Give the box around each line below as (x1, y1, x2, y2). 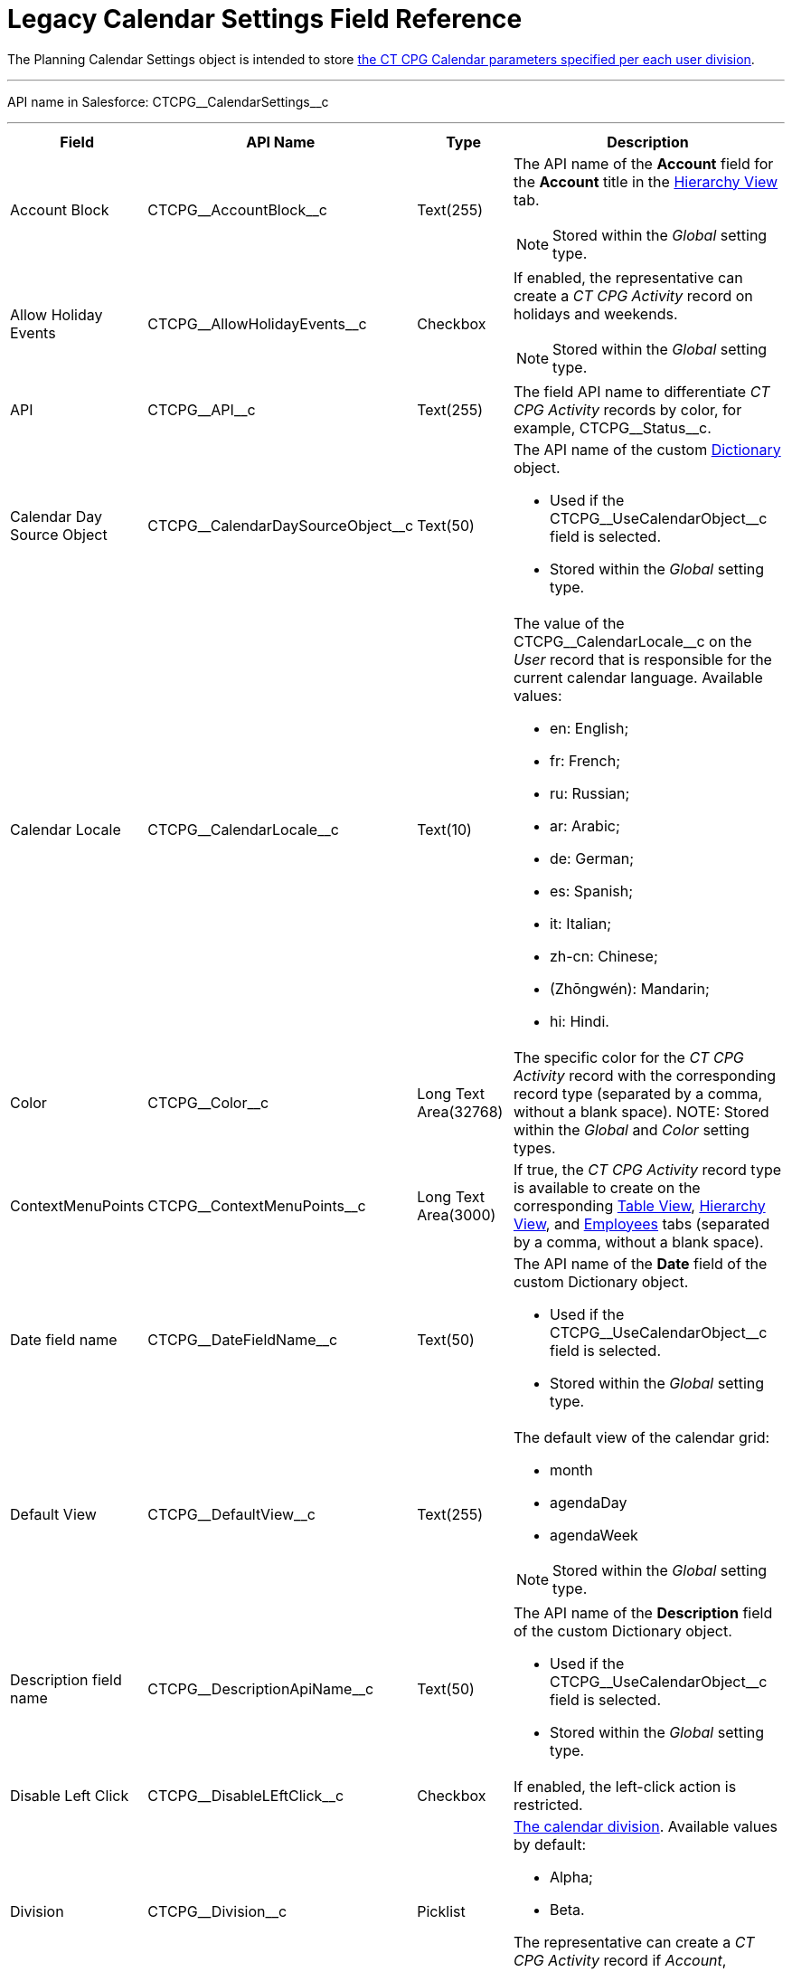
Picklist (417, 1901, 466, 1920)
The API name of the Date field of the (513, 1254, 768, 1273)
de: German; (549, 849, 635, 867)
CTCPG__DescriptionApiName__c (147, 1679, 374, 1698)
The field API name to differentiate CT (513, 382, 770, 401)
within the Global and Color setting (513, 1120, 750, 1139)
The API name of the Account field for (513, 154, 774, 173)
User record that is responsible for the (513, 649, 772, 668)
